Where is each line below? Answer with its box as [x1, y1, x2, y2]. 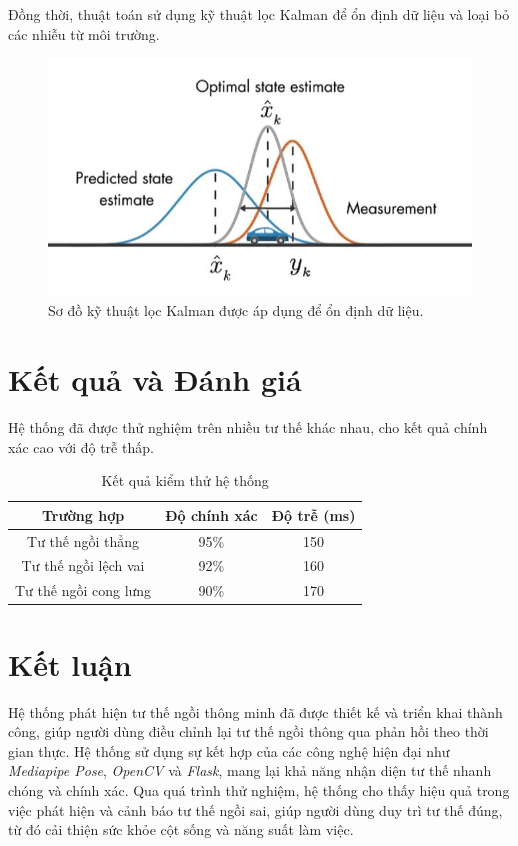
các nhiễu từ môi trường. [8, 23, 160, 44]
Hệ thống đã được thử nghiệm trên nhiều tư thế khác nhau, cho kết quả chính [8, 417, 488, 437]
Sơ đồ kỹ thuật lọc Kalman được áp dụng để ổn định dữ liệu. [48, 300, 424, 321]
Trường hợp [41, 504, 125, 525]
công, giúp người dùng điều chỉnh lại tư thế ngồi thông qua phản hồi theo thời [8, 721, 489, 742]
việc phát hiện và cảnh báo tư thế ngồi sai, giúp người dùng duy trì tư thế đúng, [8, 799, 503, 820]
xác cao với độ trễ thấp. [8, 436, 154, 457]
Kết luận [8, 643, 132, 684]
